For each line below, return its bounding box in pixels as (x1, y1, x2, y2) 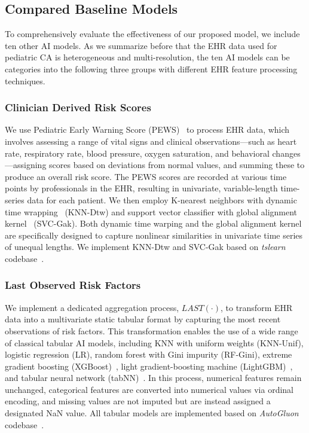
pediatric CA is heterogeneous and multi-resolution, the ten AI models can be (5, 51, 290, 63)
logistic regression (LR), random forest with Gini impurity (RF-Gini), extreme (5, 348, 292, 361)
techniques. (5, 74, 45, 87)
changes (272, 147, 301, 159)
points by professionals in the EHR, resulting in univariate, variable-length (5, 182, 278, 194)
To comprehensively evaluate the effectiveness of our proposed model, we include (5, 28, 300, 40)
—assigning (5, 158, 47, 171)
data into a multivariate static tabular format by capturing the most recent (5, 313, 281, 325)
